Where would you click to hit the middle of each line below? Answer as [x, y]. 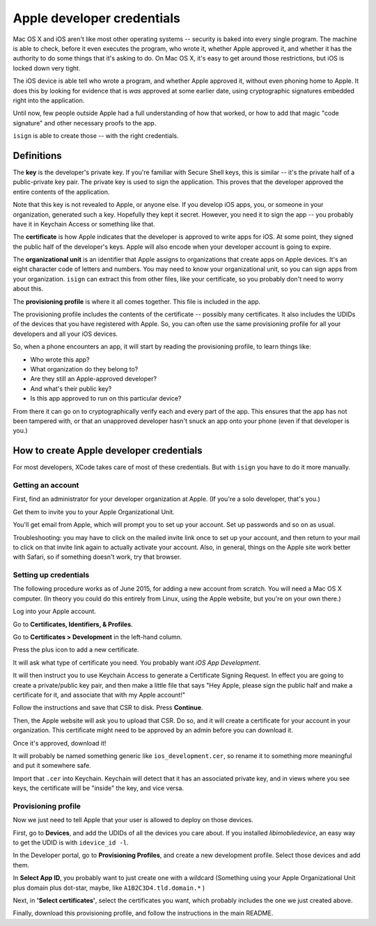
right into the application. [49, 100]
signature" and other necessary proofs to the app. [85, 123]
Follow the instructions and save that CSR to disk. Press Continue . [108, 708]
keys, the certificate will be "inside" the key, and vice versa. [99, 788]
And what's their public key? [71, 388]
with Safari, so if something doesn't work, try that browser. [97, 557]
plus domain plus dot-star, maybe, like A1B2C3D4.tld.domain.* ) [109, 888]
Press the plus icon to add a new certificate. [76, 650]
